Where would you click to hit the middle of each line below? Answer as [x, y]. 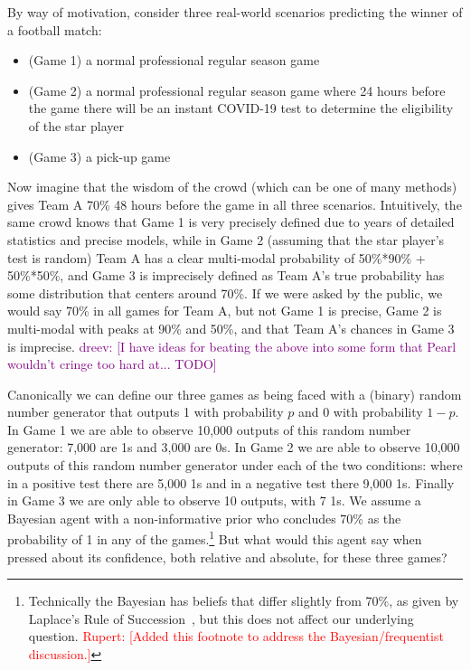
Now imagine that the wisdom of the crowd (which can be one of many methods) [232, 187]
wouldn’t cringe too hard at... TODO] [112, 364]
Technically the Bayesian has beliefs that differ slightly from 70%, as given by [244, 601]
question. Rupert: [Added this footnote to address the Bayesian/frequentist [236, 636]
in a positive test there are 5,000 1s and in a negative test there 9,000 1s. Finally [231, 482]
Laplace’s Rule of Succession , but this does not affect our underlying [221, 618]
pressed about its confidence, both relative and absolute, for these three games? [227, 557]
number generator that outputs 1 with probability [146, 412]
